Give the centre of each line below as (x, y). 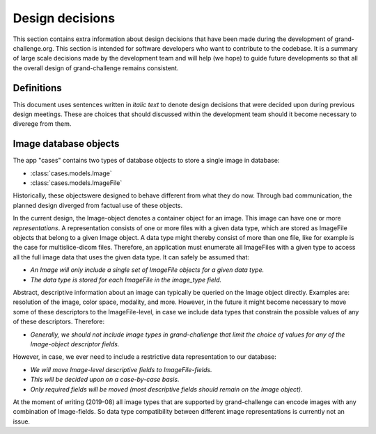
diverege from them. (42, 124)
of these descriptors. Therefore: (59, 322)
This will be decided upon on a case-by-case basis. (105, 380)
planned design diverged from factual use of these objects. (98, 205)
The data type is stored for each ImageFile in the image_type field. (126, 280)
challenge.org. (34, 48)
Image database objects (66, 144)
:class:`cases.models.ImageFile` (76, 183)
